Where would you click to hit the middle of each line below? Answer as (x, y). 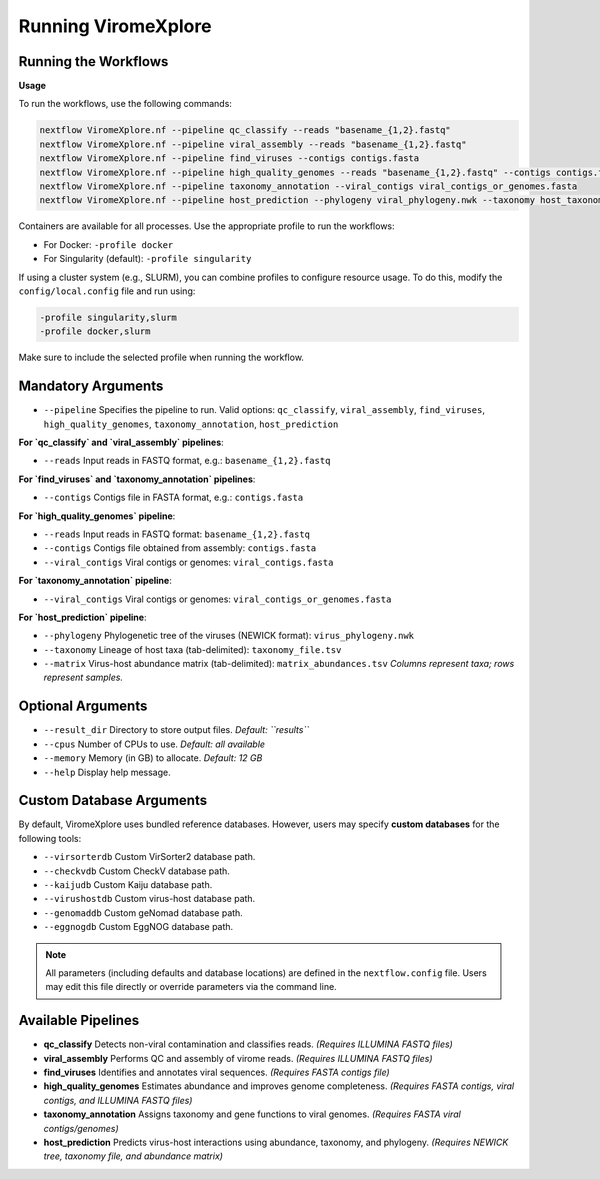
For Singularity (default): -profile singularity (147, 259)
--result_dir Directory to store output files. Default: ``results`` (176, 730)
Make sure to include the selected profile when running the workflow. (161, 357)
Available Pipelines (79, 1020)
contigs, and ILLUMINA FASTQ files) (118, 1100)
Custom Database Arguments (113, 800)
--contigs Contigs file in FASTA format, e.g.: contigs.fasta (173, 497)
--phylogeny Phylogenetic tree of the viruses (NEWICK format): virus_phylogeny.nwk (229, 636)
